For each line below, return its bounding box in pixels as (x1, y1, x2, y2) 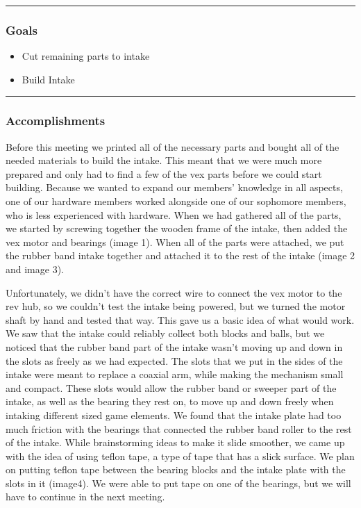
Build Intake (22, 72, 75, 86)
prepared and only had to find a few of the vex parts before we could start (6, 166, 322, 181)
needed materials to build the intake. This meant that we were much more (6, 153, 322, 167)
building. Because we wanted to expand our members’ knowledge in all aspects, (6, 180, 343, 195)
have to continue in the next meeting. (6, 489, 165, 504)
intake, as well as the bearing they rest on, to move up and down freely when (6, 394, 334, 409)
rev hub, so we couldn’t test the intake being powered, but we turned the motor (6, 299, 346, 313)
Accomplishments (6, 112, 106, 129)
